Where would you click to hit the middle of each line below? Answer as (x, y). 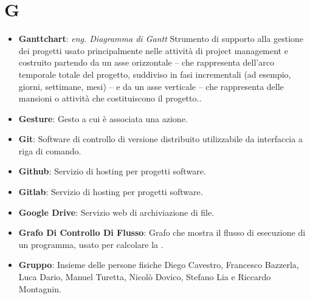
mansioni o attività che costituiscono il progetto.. (110, 98)
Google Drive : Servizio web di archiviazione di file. (116, 212)
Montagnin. (40, 288)
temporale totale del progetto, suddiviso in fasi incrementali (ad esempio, (155, 74)
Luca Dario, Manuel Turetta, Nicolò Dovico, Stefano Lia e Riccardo (145, 277)
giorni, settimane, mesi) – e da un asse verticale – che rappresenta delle (151, 86)
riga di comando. (50, 150)
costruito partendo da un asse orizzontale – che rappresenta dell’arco (146, 62)
